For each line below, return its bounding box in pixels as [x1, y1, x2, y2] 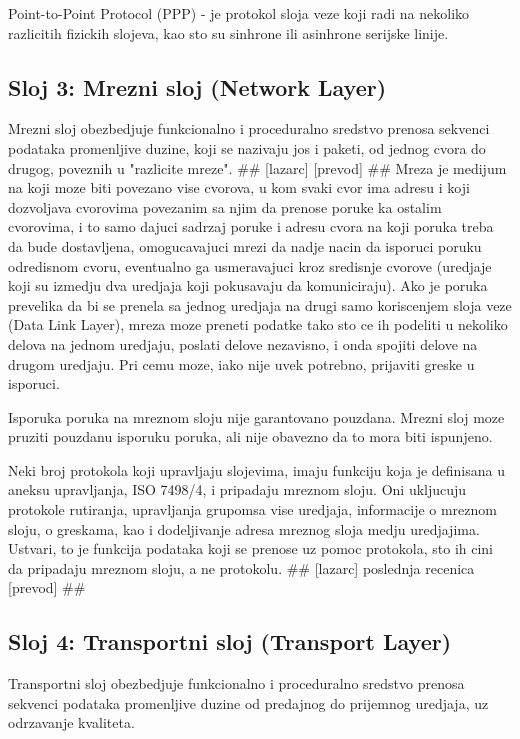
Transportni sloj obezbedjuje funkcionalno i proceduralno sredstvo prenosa [8, 673, 465, 694]
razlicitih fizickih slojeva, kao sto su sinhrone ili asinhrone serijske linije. [8, 22, 449, 43]
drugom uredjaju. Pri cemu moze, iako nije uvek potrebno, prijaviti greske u [8, 353, 475, 374]
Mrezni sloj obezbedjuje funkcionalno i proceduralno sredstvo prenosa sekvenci [8, 118, 490, 139]
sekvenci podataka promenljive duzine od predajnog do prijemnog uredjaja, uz [8, 692, 489, 713]
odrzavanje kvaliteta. [8, 712, 135, 733]
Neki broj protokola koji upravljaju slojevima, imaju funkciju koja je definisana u [8, 459, 505, 480]
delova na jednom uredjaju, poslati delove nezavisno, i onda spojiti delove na [8, 333, 478, 354]
